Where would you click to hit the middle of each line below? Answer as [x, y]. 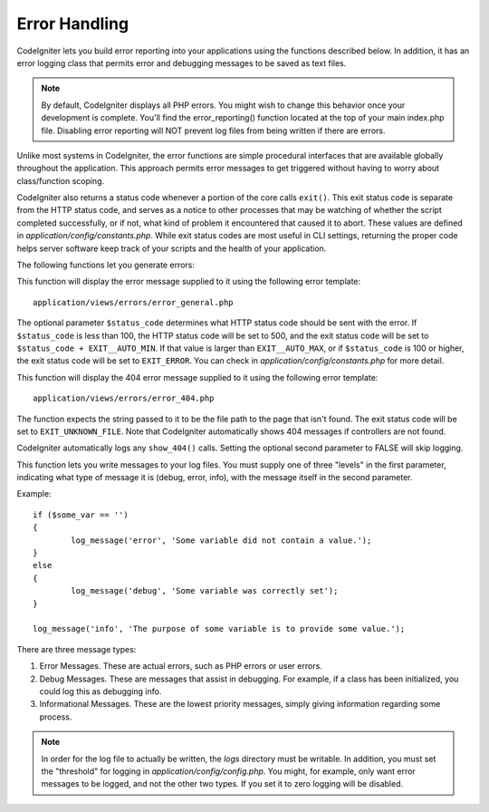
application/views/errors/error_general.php [134, 302]
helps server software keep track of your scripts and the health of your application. [172, 248]
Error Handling [73, 24]
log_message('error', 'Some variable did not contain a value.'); [221, 540]
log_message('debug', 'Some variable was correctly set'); [205, 591]
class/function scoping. [61, 180]
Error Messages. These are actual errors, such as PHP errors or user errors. [181, 666]
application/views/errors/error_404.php [124, 398]
